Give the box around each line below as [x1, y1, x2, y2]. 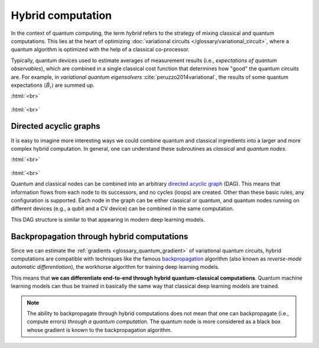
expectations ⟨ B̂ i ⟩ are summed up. [11, 82, 95, 90]
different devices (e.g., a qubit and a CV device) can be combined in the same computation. [11, 205, 235, 212]
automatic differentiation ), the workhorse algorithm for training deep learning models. [11, 264, 220, 271]
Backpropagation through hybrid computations [11, 231, 188, 242]
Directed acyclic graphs [11, 121, 100, 131]
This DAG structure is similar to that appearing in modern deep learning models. [11, 216, 205, 223]
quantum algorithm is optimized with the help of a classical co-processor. [11, 46, 190, 53]
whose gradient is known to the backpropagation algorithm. [27, 326, 172, 333]
